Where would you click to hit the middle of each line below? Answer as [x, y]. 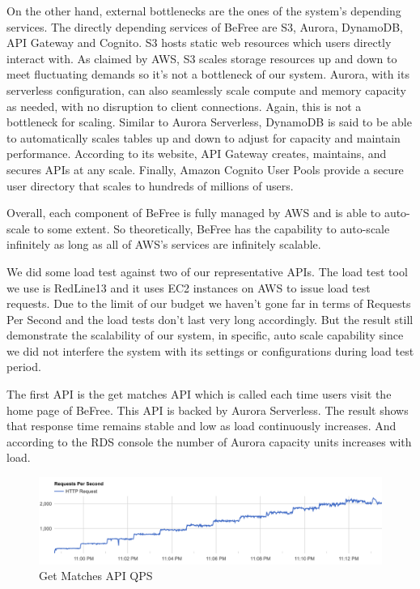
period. [24, 367]
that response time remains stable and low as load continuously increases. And [202, 426]
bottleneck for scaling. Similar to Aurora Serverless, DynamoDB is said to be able [209, 122]
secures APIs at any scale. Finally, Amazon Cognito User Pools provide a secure [205, 169]
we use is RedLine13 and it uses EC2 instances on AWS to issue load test [189, 287]
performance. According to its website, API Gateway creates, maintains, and [197, 154]
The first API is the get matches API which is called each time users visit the [199, 394]
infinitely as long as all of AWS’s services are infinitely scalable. [164, 244]
